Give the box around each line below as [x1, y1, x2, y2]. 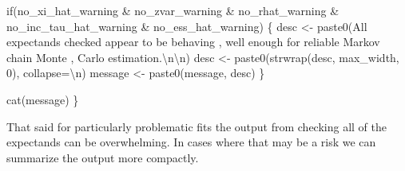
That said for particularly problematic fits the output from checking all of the [6, 118, 387, 134]
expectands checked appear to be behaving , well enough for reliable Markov [6, 33, 380, 50]
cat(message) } [6, 91, 79, 107]
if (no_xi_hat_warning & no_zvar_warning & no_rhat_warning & [6, 2, 339, 18]
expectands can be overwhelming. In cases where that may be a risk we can [6, 134, 376, 150]
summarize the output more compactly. [6, 149, 199, 165]
